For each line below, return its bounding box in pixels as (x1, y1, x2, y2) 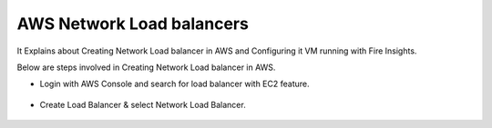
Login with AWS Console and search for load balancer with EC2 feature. (39, 78, 310, 90)
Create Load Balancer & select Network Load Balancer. (39, 99, 246, 110)
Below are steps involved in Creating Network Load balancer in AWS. (16, 62, 276, 73)
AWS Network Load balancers (16, 14, 250, 34)
